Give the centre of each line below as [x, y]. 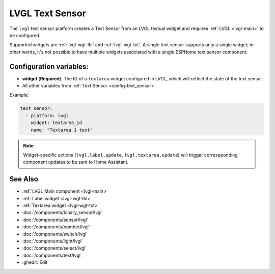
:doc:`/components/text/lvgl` [52, 255]
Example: [19, 95]
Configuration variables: [49, 66]
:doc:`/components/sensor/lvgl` [55, 220]
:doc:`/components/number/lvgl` [56, 227]
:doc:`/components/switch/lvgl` [55, 234]
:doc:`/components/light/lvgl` [53, 241]
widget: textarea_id [57, 123]
